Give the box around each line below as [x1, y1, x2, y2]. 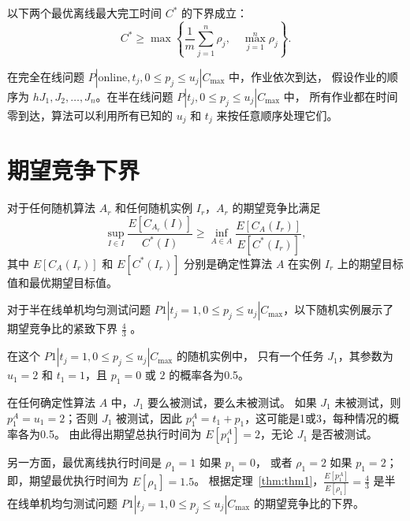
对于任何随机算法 [7, 199, 95, 216]
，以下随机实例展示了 [283, 301, 394, 318]
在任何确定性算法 [7, 394, 95, 411]
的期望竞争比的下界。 [253, 494, 364, 511]
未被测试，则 [334, 394, 401, 411]
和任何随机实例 [115, 199, 193, 216]
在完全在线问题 [7, 68, 84, 84]
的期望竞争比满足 [232, 199, 321, 216]
